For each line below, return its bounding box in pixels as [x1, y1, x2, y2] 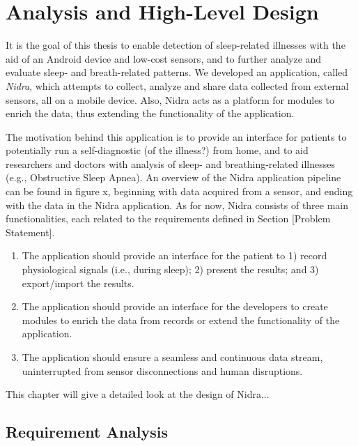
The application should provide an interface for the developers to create [22, 299, 328, 314]
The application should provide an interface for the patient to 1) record [22, 248, 327, 263]
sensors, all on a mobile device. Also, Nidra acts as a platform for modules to [6, 92, 334, 107]
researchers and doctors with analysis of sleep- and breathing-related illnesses [6, 156, 336, 171]
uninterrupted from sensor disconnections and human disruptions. [22, 363, 303, 378]
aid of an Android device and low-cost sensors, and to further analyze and [6, 51, 322, 66]
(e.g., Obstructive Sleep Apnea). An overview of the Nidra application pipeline [6, 170, 341, 185]
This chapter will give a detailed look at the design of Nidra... [6, 387, 270, 401]
